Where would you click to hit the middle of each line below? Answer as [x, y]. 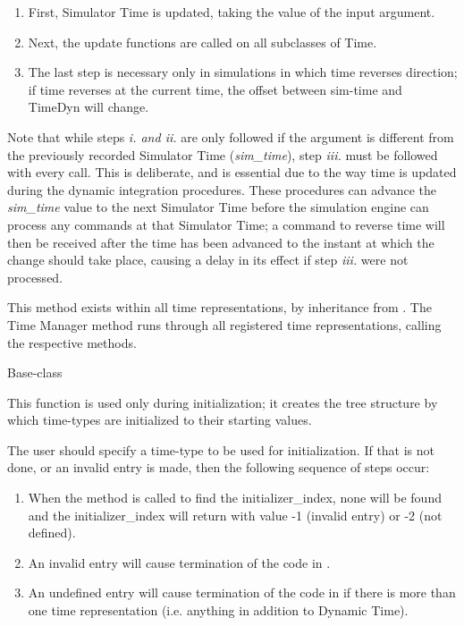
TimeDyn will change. [89, 107]
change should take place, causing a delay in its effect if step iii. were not [208, 260]
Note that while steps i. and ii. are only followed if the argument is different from [231, 136]
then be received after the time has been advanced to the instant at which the [221, 242]
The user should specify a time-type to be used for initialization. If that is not [221, 449]
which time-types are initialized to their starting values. [160, 420]
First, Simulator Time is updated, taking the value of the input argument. [232, 12]
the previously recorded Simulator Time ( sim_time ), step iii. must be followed [223, 154]
